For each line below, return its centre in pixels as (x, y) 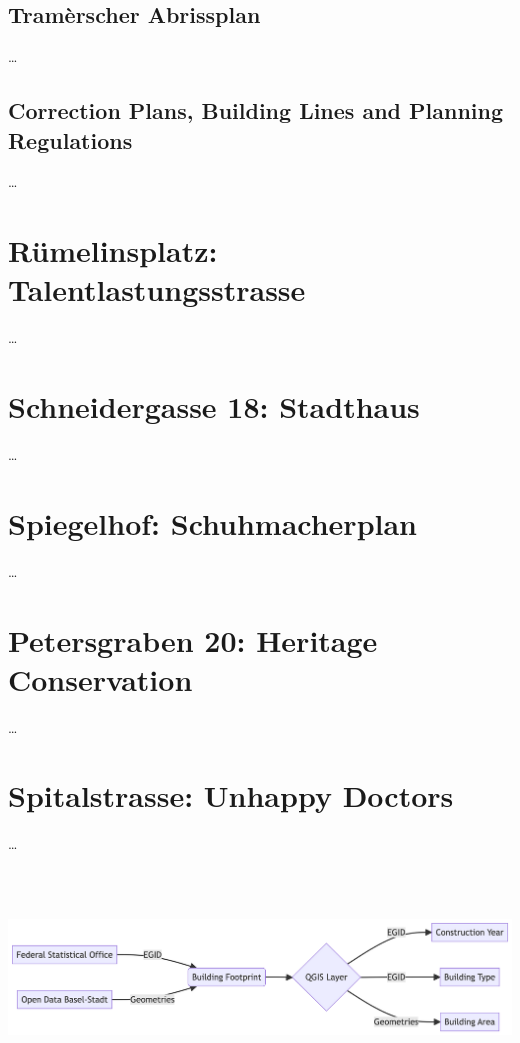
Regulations (70, 139)
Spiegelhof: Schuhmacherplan (212, 522)
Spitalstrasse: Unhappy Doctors (231, 795)
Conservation (100, 678)
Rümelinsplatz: (113, 250)
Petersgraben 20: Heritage (193, 639)
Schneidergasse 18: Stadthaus (214, 406)
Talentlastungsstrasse (157, 289)
